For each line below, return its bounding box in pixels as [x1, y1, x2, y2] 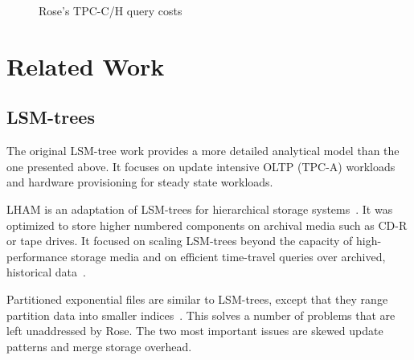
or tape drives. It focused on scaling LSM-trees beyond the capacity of [6, 232, 353, 249]
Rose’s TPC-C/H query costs [39, 2, 182, 18]
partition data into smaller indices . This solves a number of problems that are [6, 306, 396, 323]
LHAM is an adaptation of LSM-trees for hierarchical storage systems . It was [6, 200, 393, 217]
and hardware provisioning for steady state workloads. [6, 174, 273, 190]
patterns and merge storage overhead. [6, 337, 192, 354]
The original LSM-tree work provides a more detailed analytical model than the [6, 142, 400, 159]
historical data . [6, 264, 86, 280]
